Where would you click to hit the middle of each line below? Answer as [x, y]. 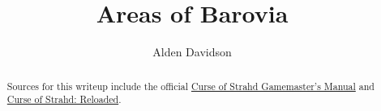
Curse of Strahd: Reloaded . [64, 99]
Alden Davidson [192, 52]
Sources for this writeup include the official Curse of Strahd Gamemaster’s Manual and [190, 86]
